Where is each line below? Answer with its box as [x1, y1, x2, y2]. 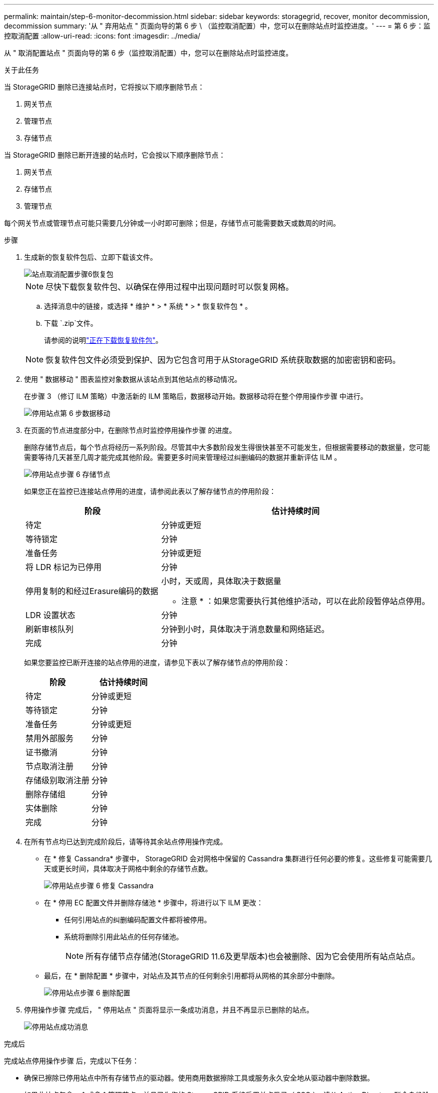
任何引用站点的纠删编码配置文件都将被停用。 [64, 915, 211, 924]
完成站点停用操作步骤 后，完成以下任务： [4, 1056, 139, 1065]
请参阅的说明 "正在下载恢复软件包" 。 [44, 336, 163, 344]
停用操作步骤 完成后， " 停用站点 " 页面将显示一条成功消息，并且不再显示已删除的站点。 [24, 1005, 313, 1014]
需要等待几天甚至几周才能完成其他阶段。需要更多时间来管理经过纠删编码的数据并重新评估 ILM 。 [24, 453, 341, 461]
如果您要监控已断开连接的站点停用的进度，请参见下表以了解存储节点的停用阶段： [24, 658, 290, 667]
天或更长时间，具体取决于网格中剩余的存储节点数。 [44, 864, 212, 873]
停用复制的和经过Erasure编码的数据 [25, 586, 158, 596]
